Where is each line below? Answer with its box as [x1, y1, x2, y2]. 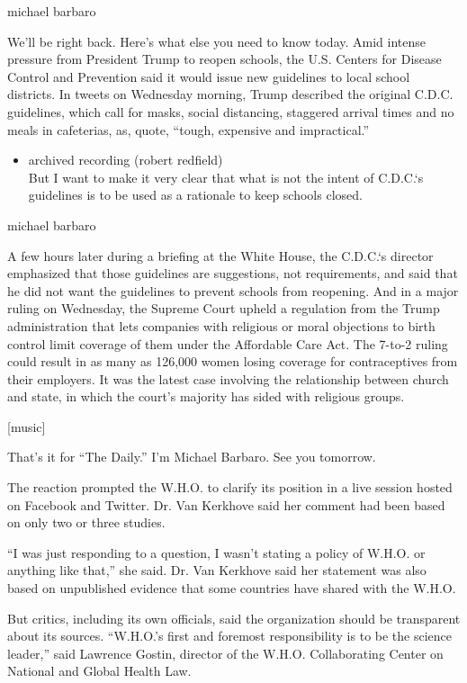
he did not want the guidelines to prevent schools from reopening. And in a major [7, 281, 459, 300]
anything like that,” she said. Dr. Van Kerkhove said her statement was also [7, 561, 427, 580]
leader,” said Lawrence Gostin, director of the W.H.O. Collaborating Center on [7, 643, 444, 662]
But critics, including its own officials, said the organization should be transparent [7, 608, 461, 627]
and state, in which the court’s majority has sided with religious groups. [7, 387, 405, 406]
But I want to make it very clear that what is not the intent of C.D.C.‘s [28, 167, 424, 186]
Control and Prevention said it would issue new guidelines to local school [7, 67, 410, 85]
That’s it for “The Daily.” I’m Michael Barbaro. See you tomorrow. [7, 447, 376, 466]
